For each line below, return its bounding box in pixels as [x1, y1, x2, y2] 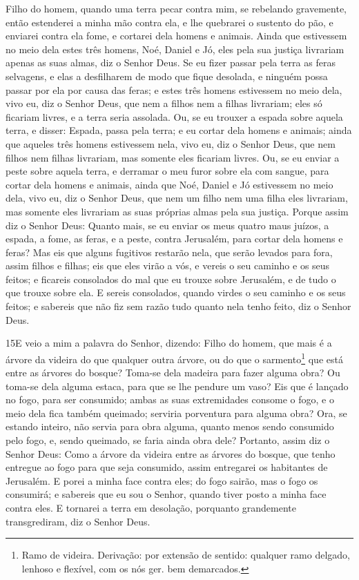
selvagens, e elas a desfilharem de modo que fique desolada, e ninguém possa [6, 68, 328, 83]
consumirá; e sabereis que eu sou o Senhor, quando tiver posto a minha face [6, 487, 327, 501]
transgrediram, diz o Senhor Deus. [6, 514, 151, 528]
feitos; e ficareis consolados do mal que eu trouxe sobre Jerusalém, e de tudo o [6, 271, 336, 286]
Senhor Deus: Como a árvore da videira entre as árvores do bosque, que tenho [6, 446, 336, 461]
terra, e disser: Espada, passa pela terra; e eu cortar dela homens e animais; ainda [6, 123, 352, 137]
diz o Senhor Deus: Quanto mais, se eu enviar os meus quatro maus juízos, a [6, 217, 329, 232]
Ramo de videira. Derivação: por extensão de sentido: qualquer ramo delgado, [21, 548, 350, 562]
